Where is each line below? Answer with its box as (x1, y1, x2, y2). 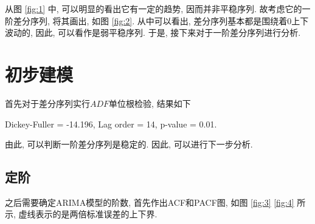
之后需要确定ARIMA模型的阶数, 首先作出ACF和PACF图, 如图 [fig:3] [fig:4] (5, 195, 294, 208)
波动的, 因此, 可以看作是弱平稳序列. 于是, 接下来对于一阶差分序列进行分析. (5, 26, 301, 39)
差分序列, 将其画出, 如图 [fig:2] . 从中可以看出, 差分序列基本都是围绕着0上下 (13, 14, 309, 27)
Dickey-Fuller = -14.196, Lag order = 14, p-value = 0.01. (5, 117, 217, 130)
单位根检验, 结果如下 (109, 97, 191, 109)
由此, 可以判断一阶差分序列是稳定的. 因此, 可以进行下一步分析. (5, 138, 253, 151)
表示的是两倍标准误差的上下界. (35, 208, 157, 220)
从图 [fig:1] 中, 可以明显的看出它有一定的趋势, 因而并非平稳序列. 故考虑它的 (5, 2, 302, 15)
